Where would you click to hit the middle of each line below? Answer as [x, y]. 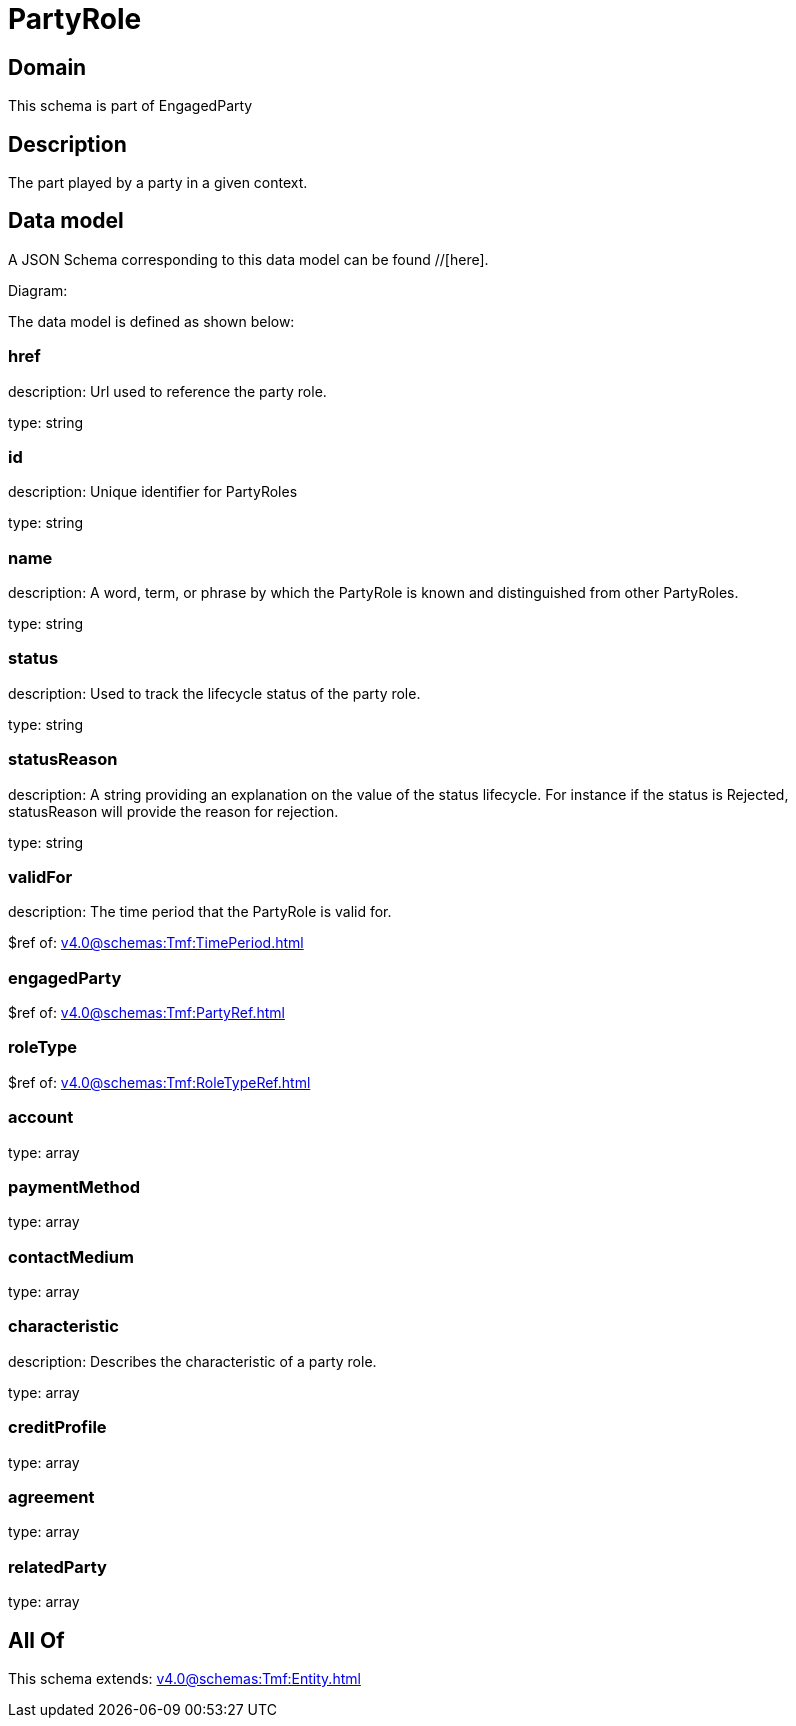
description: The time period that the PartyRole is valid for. [200, 912]
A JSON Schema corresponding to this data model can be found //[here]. [248, 259]
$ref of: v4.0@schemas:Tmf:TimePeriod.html [156, 943]
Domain [47, 67]
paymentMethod [74, 1186]
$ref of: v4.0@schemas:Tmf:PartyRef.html [146, 1013]
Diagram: [38, 290]
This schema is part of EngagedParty [130, 106]
